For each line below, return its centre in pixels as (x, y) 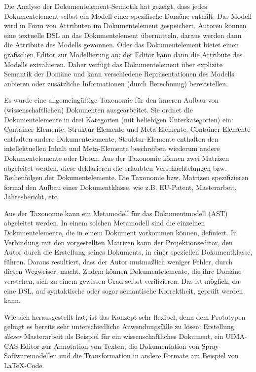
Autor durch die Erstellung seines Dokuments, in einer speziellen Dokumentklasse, (128, 252)
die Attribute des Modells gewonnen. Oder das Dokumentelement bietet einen (122, 45)
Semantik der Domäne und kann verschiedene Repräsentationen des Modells (119, 74)
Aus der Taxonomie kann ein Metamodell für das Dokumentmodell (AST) (116, 213)
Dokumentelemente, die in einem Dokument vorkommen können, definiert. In (121, 233)
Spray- (211, 346)
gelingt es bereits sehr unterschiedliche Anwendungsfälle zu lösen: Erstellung (119, 326)
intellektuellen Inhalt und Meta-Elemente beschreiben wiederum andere (112, 148)
